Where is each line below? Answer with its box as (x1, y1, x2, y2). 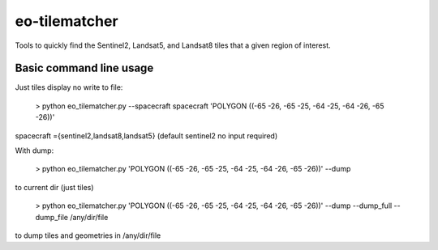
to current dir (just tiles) (15, 182, 94, 192)
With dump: (15, 146, 54, 155)
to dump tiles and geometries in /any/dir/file (15, 231, 161, 240)
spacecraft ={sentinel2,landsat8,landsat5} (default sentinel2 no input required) (15, 130, 278, 141)
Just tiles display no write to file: (15, 83, 123, 92)
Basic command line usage (15, 61, 154, 75)
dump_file (35, 212, 69, 222)
